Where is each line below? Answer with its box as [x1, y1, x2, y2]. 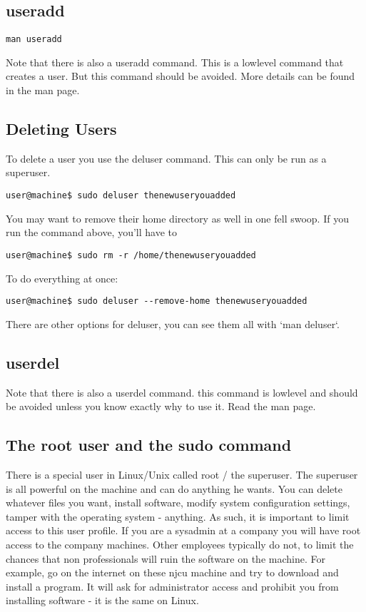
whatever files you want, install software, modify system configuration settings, [6, 495, 350, 510]
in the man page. [6, 83, 80, 98]
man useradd [6, 34, 62, 45]
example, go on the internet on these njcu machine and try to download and [6, 565, 339, 580]
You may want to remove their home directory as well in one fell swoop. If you [6, 210, 349, 225]
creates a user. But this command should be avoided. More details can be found [6, 68, 355, 83]
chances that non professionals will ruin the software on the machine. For [6, 551, 325, 566]
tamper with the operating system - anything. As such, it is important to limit [6, 509, 350, 524]
